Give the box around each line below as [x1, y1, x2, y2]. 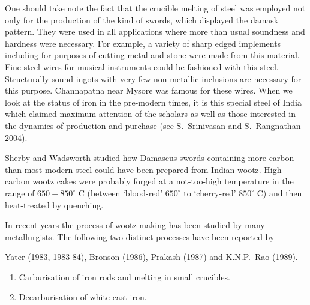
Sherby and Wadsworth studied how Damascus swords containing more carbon [5, 151, 294, 164]
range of [5, 186, 35, 199]
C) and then [257, 186, 302, 199]
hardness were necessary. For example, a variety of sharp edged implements [5, 37, 281, 49]
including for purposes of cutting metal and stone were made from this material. [5, 49, 300, 61]
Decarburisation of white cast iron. [19, 291, 147, 303]
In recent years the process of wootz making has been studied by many [5, 219, 265, 231]
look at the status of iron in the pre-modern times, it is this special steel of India [5, 95, 302, 108]
